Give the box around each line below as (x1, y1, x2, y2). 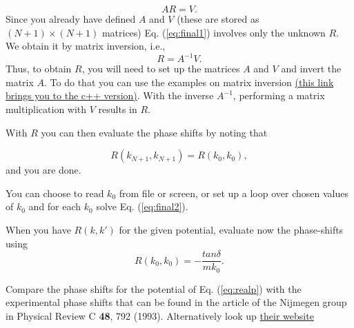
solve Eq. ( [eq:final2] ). (96, 199, 188, 214)
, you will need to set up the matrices (81, 61, 240, 76)
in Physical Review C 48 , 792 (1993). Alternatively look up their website (6, 308, 314, 322)
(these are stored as (177, 12, 259, 25)
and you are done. (6, 163, 81, 177)
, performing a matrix (233, 88, 325, 103)
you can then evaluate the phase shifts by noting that (41, 125, 268, 139)
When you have (6, 223, 71, 237)
